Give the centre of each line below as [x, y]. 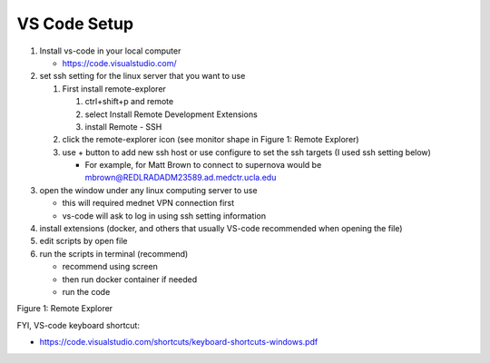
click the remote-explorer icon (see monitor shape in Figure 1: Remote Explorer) [211, 140]
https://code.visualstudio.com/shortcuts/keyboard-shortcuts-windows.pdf [179, 342]
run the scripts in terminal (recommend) [114, 253]
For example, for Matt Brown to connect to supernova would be [203, 165]
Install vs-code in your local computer [110, 51]
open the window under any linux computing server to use [148, 190]
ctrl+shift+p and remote [129, 102]
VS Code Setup [75, 24]
